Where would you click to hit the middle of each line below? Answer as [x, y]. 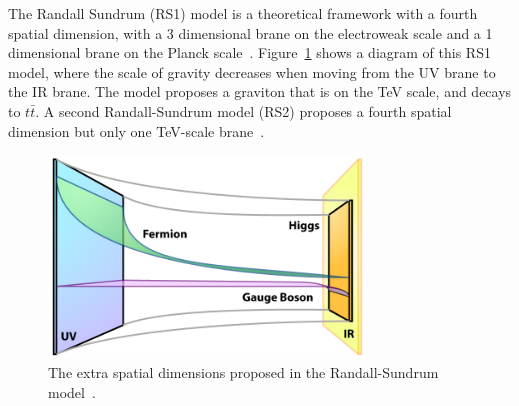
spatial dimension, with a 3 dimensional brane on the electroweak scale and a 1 [250, 32]
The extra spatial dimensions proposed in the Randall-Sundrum [243, 372]
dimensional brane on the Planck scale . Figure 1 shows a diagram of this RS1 [249, 52]
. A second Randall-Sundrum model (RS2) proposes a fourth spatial [243, 110]
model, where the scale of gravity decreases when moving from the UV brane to [252, 71]
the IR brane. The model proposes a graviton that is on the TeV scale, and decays [260, 91]
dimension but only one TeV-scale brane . [136, 130]
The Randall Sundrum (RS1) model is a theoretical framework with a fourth [243, 13]
